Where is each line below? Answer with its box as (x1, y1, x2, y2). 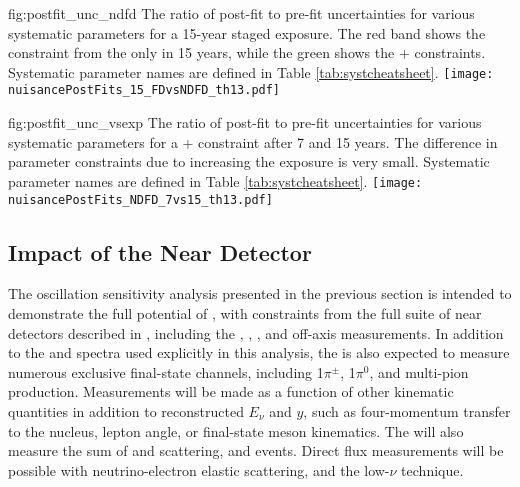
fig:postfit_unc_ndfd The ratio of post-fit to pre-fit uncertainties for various (8, 3, 475, 23)
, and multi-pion (369, 361, 469, 382)
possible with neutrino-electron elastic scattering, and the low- (8, 459, 390, 480)
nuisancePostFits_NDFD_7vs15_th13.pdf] (8, 192, 273, 207)
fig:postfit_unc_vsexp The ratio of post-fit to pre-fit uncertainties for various (8, 112, 482, 133)
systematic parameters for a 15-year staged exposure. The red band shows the (8, 22, 486, 43)
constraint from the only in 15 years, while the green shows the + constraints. (8, 42, 486, 63)
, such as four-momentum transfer (303, 400, 511, 421)
